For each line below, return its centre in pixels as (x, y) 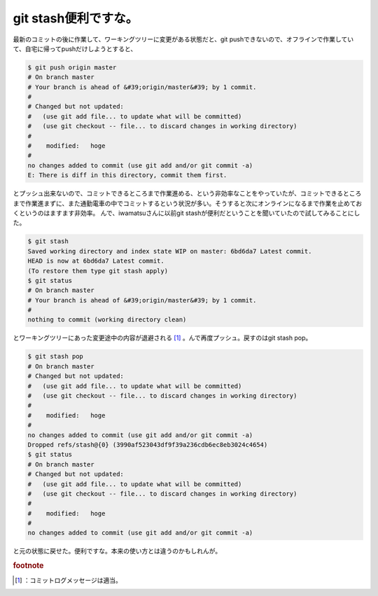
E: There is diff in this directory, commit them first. (127, 175)
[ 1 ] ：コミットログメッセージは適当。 (69, 580)
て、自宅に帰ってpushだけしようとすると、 (75, 48)
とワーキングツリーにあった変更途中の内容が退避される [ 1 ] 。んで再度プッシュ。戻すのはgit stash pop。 (162, 338)
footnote (28, 566)
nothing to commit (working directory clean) (107, 320)
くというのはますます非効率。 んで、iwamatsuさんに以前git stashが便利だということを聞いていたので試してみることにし (187, 213)
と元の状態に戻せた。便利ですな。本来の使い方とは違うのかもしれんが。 (117, 551)
